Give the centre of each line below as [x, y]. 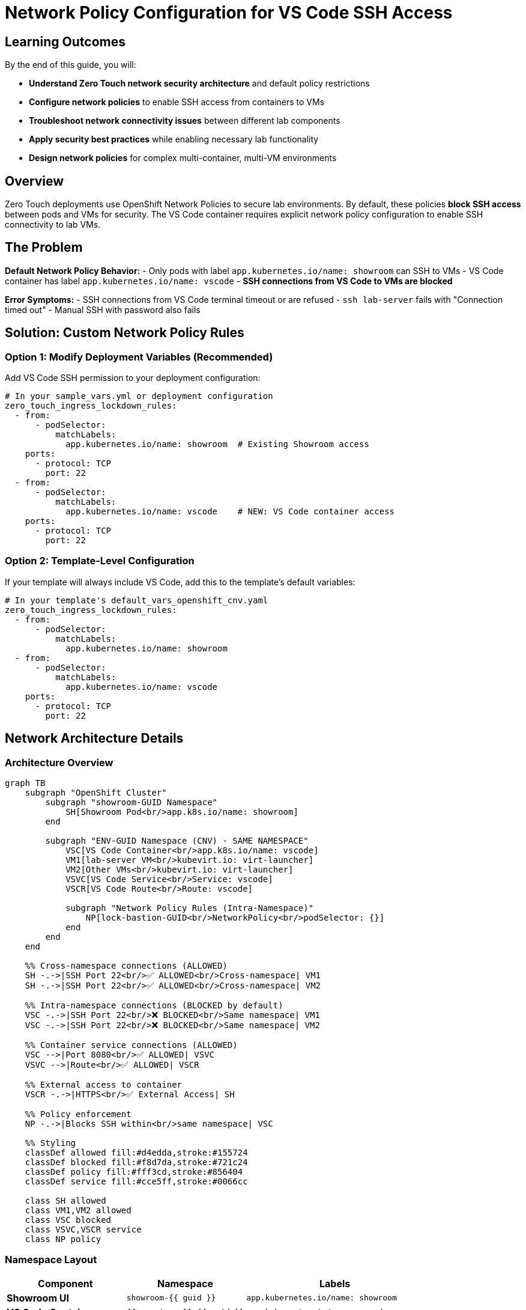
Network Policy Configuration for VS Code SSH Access [229, 13]
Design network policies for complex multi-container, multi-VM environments [183, 158]
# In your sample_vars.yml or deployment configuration [139, 396]
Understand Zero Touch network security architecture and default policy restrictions [199, 84]
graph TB [25, 783]
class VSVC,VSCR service [83, 1230]
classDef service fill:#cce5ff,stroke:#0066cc [136, 1182]
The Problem [44, 248]
